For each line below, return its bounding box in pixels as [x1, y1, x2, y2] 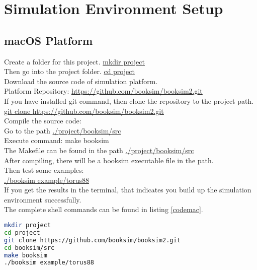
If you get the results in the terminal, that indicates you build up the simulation [4, 184, 251, 195]
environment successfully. [4, 194, 81, 205]
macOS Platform [4, 32, 93, 48]
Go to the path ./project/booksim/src [4, 125, 121, 136]
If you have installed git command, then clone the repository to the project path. [4, 95, 254, 106]
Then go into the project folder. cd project [4, 66, 135, 77]
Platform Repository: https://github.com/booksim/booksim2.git [4, 86, 203, 96]
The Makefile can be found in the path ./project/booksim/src [4, 145, 194, 155]
